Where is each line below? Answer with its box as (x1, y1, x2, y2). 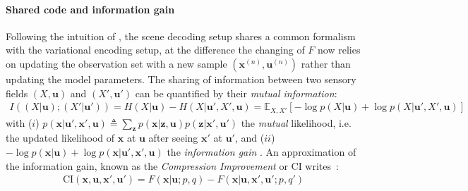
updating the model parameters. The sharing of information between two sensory (6, 71, 356, 86)
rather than (301, 56, 351, 70)
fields (6, 85, 28, 100)
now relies (318, 42, 361, 57)
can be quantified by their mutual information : (135, 85, 337, 100)
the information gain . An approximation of (167, 144, 356, 159)
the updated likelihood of (6, 130, 115, 145)
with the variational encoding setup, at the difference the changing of (6, 42, 305, 57)
